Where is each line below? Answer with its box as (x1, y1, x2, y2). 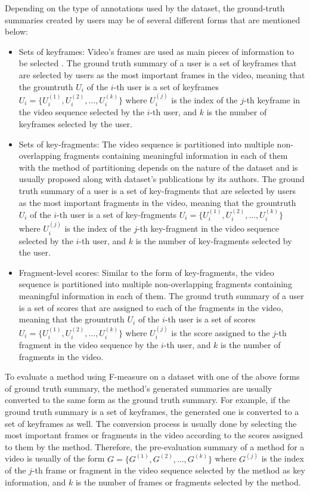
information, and (5, 475, 66, 488)
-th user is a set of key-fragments (57, 208, 177, 220)
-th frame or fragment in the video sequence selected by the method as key (32, 464, 305, 476)
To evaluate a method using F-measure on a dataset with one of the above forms (5, 370, 300, 383)
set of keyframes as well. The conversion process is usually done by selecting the (5, 417, 297, 429)
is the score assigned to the (171, 326, 270, 339)
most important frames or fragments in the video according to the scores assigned (5, 429, 303, 441)
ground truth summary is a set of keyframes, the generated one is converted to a (5, 405, 299, 417)
